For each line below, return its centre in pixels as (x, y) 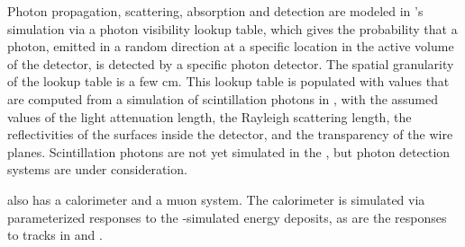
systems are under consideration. (97, 169)
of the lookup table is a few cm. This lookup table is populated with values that (228, 81)
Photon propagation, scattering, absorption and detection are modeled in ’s (215, 11)
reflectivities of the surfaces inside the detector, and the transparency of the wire (230, 134)
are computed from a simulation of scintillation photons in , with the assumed (223, 98)
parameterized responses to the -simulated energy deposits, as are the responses (227, 217)
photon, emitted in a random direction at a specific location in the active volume (231, 46)
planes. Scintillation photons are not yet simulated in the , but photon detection (229, 151)
